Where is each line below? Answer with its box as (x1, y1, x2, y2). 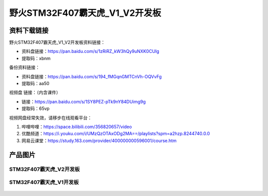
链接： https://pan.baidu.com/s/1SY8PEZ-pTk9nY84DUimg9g (21, 98, 146, 104)
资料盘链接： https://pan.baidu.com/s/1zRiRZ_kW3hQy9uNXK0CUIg (21, 49, 160, 54)
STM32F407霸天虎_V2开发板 (9, 166, 80, 173)
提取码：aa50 (21, 81, 50, 87)
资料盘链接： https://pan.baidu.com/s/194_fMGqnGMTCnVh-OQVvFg (21, 73, 162, 79)
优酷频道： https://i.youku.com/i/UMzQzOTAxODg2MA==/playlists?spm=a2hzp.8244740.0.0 (21, 131, 210, 137)
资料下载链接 (9, 26, 49, 35)
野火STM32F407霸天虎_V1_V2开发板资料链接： (9, 40, 105, 46)
